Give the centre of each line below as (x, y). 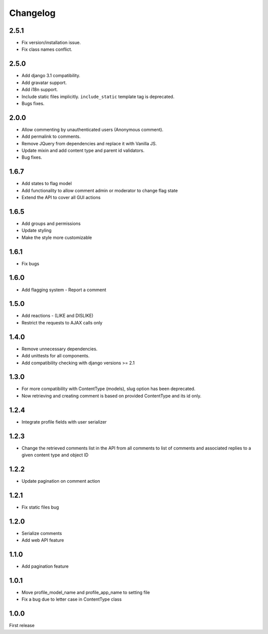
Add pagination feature (45, 566)
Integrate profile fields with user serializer (64, 422)
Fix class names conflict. (47, 49)
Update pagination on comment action (61, 481)
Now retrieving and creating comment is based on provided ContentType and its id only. (111, 396)
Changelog (32, 13)
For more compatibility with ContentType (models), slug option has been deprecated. (108, 389)
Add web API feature (43, 540)
